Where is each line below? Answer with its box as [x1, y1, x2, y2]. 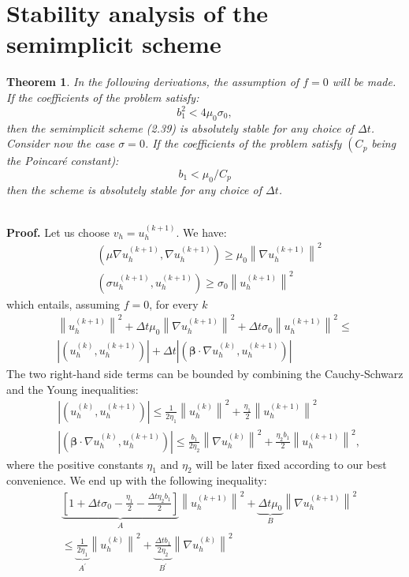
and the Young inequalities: [6, 380, 139, 397]
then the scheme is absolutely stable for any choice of [6, 181, 262, 197]
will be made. [332, 73, 396, 90]
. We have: [176, 223, 227, 240]
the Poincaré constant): [6, 152, 119, 169]
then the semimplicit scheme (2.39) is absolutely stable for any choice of [6, 119, 355, 136]
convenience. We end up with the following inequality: [6, 472, 267, 489]
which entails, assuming [6, 295, 121, 312]
